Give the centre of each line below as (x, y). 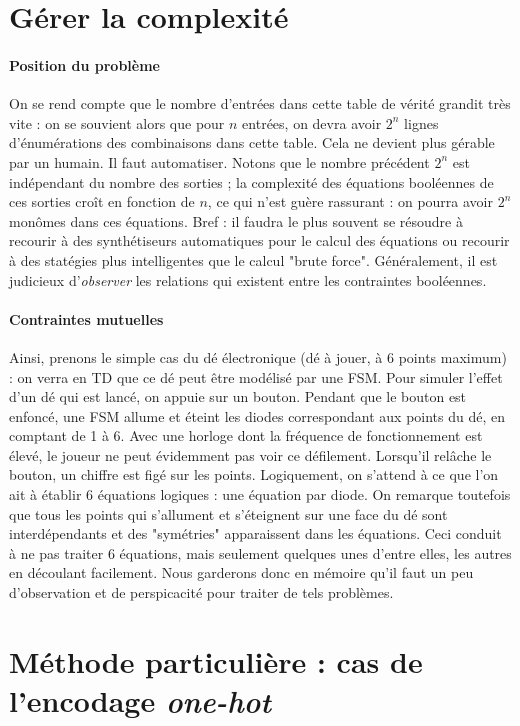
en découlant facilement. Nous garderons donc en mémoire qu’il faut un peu (241, 572)
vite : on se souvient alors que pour (117, 122)
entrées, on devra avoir (312, 122)
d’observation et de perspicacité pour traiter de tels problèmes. (201, 592)
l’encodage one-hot (140, 700)
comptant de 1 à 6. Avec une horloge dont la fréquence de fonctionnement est (246, 435)
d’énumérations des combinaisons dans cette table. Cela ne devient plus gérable (252, 142)
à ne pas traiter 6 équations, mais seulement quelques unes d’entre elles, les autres (260, 552)
